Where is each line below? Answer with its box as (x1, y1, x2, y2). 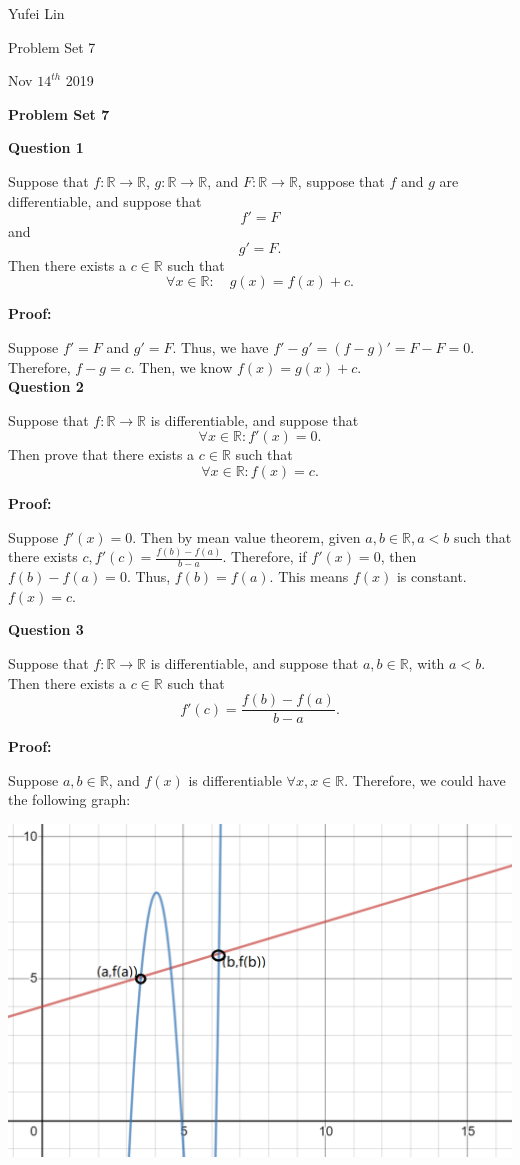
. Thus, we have (172, 336, 269, 357)
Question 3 (8, 619, 84, 640)
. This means (269, 566, 349, 587)
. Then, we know (130, 356, 233, 377)
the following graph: (8, 789, 131, 810)
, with (408, 653, 445, 674)
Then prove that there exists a (8, 444, 195, 465)
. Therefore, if (222, 546, 307, 567)
